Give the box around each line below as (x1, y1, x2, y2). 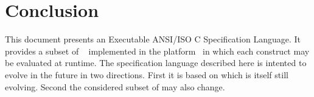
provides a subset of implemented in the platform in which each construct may (5, 44, 310, 57)
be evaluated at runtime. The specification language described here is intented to (5, 56, 307, 69)
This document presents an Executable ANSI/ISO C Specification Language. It (5, 33, 301, 45)
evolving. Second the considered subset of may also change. (5, 80, 225, 93)
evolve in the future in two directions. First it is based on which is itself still (5, 68, 288, 81)
